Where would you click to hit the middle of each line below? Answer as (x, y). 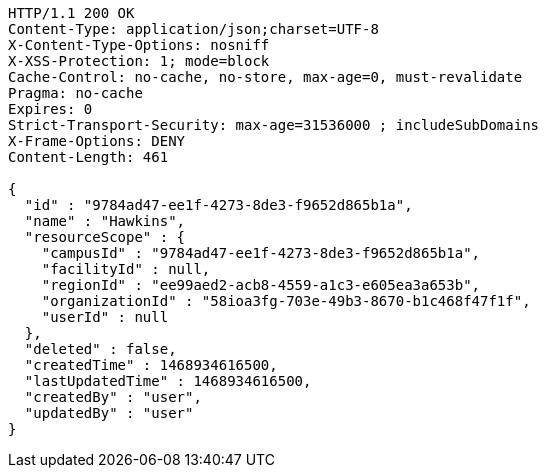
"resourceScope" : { (105, 237)
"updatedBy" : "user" (109, 413)
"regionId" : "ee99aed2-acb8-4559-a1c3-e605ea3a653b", (261, 285)
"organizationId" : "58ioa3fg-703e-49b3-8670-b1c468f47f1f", (286, 301)
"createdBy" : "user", (113, 397)
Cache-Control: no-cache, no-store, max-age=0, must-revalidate (265, 77)
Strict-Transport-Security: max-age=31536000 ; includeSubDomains (274, 125)
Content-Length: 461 (88, 157)
